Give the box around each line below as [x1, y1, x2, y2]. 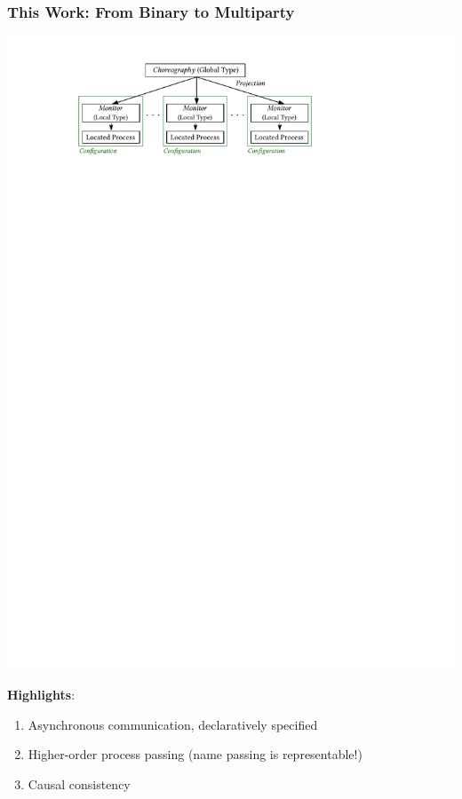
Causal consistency [28, 774, 131, 793]
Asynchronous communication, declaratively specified [28, 715, 318, 733]
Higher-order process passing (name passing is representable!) [28, 745, 362, 763]
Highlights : [7, 684, 76, 703]
